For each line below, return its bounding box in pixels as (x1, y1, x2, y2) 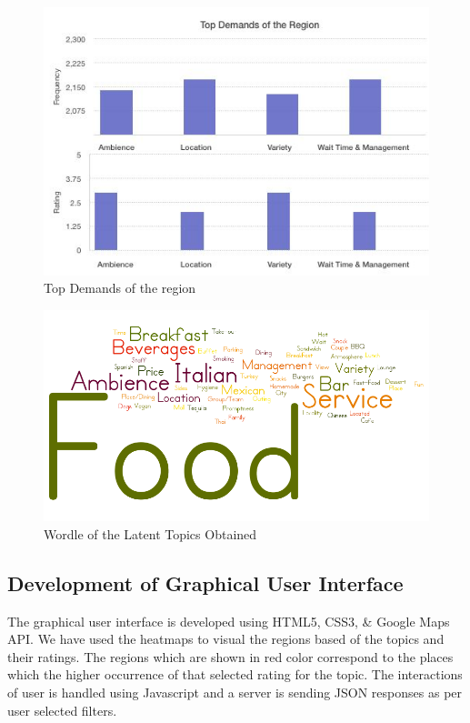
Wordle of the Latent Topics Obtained (44, 524, 257, 543)
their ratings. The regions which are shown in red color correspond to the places (7, 647, 454, 666)
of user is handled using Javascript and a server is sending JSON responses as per (7, 683, 463, 702)
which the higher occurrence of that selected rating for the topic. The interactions (7, 665, 463, 684)
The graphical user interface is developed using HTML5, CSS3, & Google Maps (7, 611, 450, 630)
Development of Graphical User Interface (7, 568, 404, 597)
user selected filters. (7, 700, 117, 719)
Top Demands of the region (44, 278, 196, 297)
